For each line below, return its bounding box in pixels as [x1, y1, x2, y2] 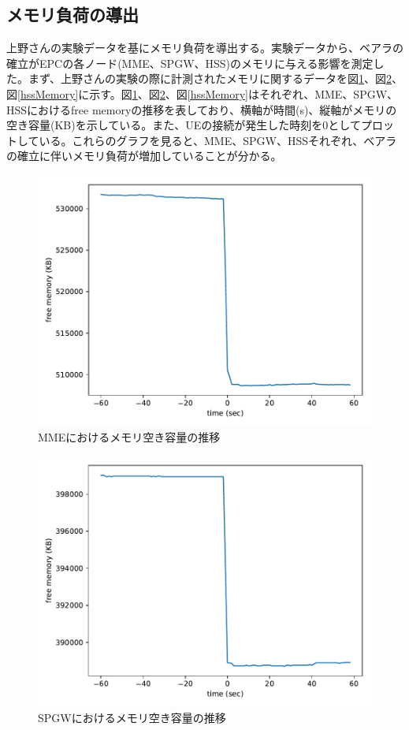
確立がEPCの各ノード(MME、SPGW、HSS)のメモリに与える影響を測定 [6, 54, 374, 71]
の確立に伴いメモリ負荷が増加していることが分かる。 [6, 147, 282, 164]
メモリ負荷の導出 [6, 2, 139, 27]
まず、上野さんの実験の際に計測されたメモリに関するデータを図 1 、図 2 [28, 70, 392, 87]
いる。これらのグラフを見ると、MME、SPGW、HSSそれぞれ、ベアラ [39, 132, 397, 148]
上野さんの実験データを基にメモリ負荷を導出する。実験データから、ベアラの [6, 39, 403, 56]
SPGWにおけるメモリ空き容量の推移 [38, 709, 226, 725]
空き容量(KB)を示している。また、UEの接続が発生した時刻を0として [6, 117, 361, 133]
